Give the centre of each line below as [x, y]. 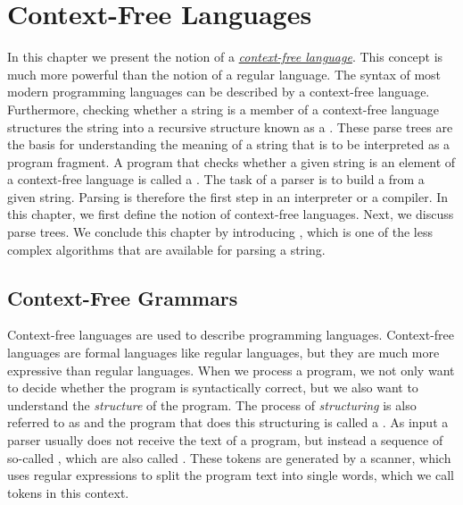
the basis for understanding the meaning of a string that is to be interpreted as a [229, 144]
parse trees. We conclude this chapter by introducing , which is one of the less [220, 232]
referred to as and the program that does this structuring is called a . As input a [228, 422]
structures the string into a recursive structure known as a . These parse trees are [230, 126]
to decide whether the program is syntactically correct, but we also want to [213, 387]
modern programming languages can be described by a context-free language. [219, 92]
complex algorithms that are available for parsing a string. [166, 249]
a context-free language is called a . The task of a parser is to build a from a [216, 179]
